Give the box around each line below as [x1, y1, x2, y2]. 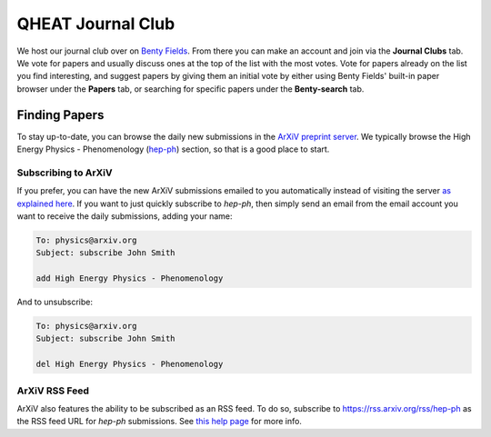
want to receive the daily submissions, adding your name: [16, 210, 233, 222]
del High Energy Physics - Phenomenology [35, 359, 224, 370]
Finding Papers [16, 107, 105, 123]
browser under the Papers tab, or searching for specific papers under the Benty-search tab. [16, 83, 365, 94]
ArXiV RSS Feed [16, 384, 90, 397]
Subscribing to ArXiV [16, 166, 113, 179]
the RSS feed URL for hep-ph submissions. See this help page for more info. [16, 416, 302, 427]
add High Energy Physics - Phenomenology [35, 273, 224, 283]
